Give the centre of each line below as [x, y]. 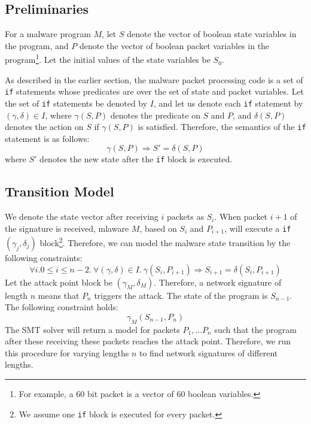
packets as [185, 216]
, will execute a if [258, 228]
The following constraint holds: [62, 307]
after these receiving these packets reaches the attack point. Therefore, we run [148, 341]
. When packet [241, 216]
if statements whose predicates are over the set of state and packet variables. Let [155, 91]
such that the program [255, 329]
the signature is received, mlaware [67, 228]
